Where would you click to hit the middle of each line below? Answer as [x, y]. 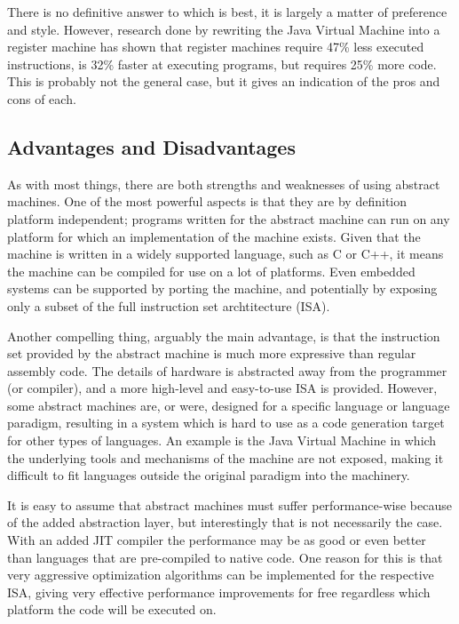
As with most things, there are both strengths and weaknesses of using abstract [224, 184]
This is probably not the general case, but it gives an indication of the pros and [224, 81]
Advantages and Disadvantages [151, 146]
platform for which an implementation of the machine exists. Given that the [214, 236]
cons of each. [42, 98]
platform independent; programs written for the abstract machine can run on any [229, 218]
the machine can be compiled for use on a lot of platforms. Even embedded [211, 271]
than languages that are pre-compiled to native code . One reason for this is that [225, 557]
